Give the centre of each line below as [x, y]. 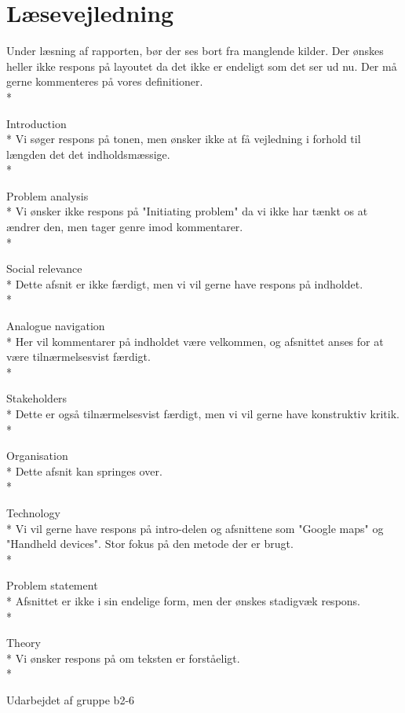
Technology [33, 512]
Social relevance [44, 268]
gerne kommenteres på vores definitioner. [105, 81]
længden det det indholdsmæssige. [88, 154]
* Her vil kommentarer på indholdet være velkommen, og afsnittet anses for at [195, 341]
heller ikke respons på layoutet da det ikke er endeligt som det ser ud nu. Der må [202, 66]
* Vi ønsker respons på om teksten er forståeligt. [123, 658]
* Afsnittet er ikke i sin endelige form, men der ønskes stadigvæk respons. [183, 600]
